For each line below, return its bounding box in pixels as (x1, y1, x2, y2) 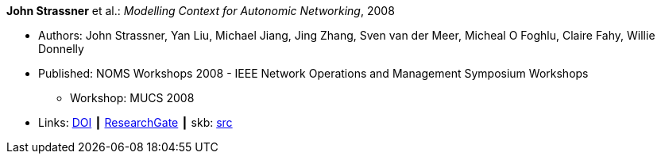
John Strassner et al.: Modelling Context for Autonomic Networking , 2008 (6, 4, 395, 17)
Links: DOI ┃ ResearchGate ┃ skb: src (38, 116, 233, 129)
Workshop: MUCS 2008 (70, 91, 195, 105)
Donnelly (38, 42, 84, 55)
